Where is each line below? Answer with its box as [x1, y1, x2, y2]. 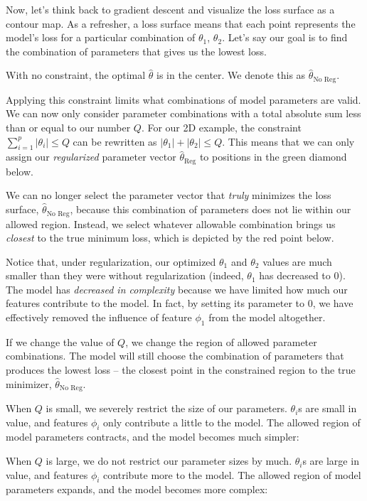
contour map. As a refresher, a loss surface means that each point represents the [6, 16, 356, 31]
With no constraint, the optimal [6, 68, 146, 82]
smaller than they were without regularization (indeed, [6, 268, 244, 283]
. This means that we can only [222, 134, 355, 149]
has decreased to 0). [259, 268, 346, 283]
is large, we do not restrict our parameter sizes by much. [46, 453, 292, 468]
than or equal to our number [6, 120, 131, 135]
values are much [262, 254, 332, 269]
